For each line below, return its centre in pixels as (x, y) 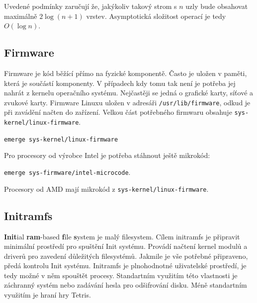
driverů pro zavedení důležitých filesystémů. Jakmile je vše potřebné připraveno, (126, 256)
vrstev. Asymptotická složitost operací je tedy (156, 16)
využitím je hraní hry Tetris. (47, 295)
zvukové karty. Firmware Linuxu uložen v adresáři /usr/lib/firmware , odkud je (127, 102)
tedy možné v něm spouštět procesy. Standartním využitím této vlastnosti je (121, 275)
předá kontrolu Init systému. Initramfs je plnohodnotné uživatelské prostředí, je (125, 265)
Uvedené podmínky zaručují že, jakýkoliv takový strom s (90, 6)
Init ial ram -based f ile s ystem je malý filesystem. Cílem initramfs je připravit (122, 236)
